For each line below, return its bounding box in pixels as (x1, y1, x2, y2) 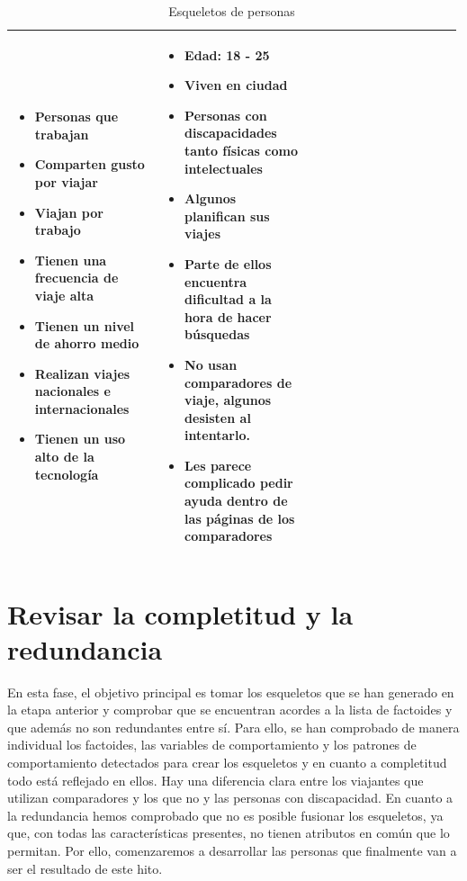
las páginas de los (184, 508, 295, 527)
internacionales (34, 399, 130, 418)
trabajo (34, 220, 81, 239)
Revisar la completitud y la (7, 595, 354, 632)
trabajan (34, 124, 89, 143)
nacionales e (34, 382, 111, 400)
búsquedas (184, 325, 250, 344)
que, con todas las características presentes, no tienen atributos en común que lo (7, 823, 450, 842)
